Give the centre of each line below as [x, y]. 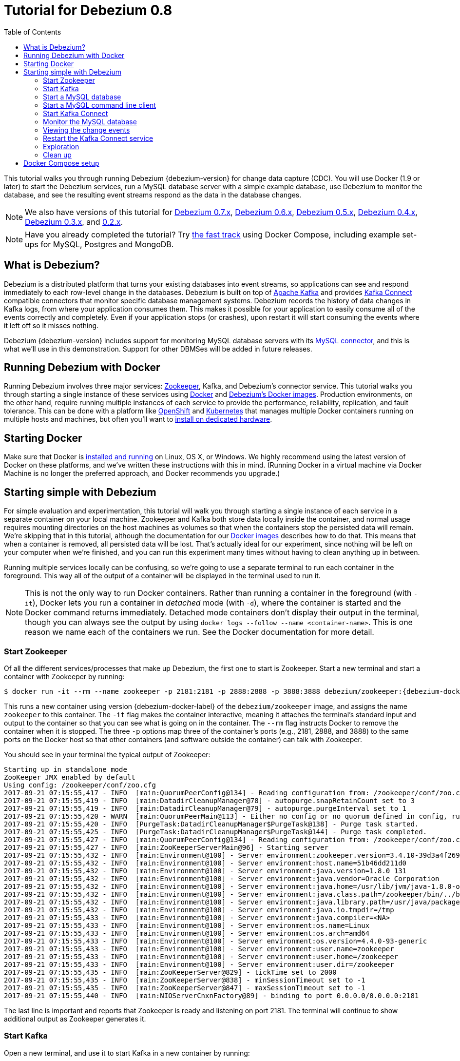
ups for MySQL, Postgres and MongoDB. [99, 244]
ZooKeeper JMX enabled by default [70, 777]
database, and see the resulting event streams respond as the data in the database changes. [153, 195]
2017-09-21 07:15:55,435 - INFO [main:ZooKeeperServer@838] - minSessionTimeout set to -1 [185, 980]
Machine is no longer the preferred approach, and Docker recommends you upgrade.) [142, 473]
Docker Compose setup [61, 163]
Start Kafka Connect [76, 113]
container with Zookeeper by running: [64, 676]
